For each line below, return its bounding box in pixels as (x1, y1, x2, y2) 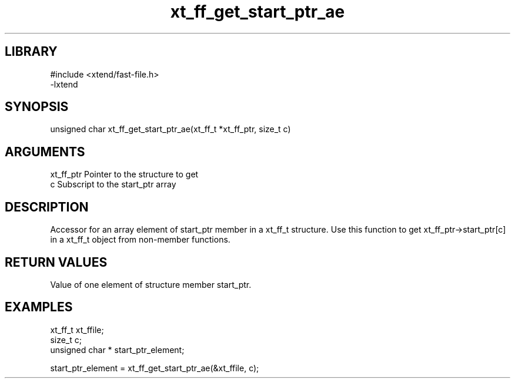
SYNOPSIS (5, 99, 69, 115)
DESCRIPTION (5, 199, 89, 214)
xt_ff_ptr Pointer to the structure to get (50, 169, 199, 180)
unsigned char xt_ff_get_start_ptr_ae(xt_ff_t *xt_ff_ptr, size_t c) (50, 124, 291, 135)
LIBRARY (5, 44, 58, 59)
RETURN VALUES (5, 254, 108, 270)
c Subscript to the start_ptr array (50, 179, 176, 190)
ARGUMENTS (5, 144, 85, 159)
